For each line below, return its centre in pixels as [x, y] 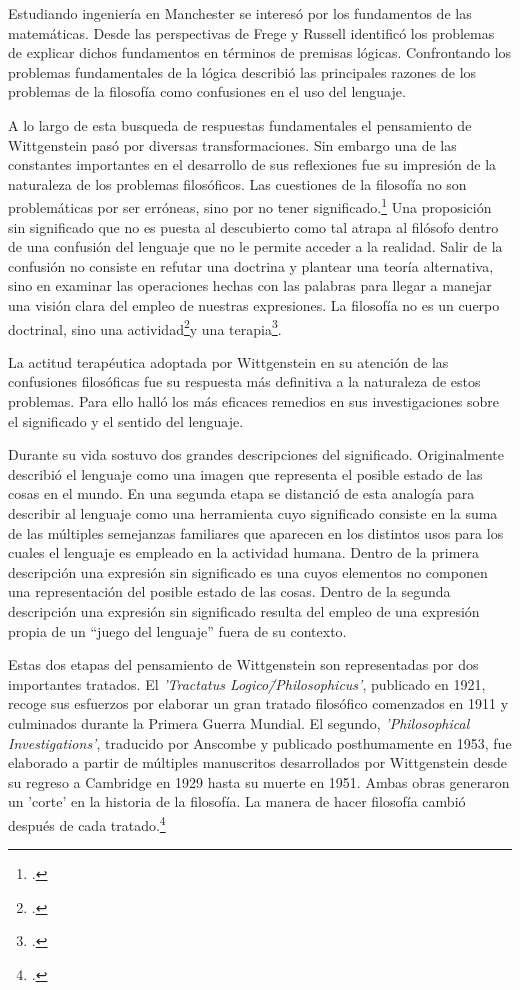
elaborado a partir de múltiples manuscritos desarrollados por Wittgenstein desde [257, 762]
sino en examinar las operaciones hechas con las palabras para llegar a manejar [250, 285]
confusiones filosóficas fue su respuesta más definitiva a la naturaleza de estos [244, 381]
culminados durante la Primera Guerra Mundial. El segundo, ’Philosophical [239, 722]
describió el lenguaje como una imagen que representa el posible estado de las [245, 473]
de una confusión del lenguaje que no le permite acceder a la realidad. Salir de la [255, 246]
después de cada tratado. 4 [87, 823]
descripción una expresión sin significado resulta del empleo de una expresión [244, 610]
